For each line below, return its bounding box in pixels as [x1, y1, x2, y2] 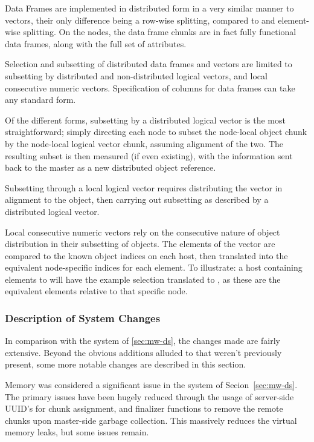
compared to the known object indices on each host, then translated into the [5, 249, 288, 262]
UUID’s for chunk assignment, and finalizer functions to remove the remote [5, 402, 283, 415]
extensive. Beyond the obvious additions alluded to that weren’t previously [5, 346, 282, 358]
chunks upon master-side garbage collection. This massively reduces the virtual [5, 414, 297, 426]
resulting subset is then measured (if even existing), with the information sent [5, 149, 293, 162]
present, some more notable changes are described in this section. [5, 358, 246, 371]
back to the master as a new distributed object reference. [5, 161, 216, 174]
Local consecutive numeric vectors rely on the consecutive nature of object [5, 225, 280, 238]
